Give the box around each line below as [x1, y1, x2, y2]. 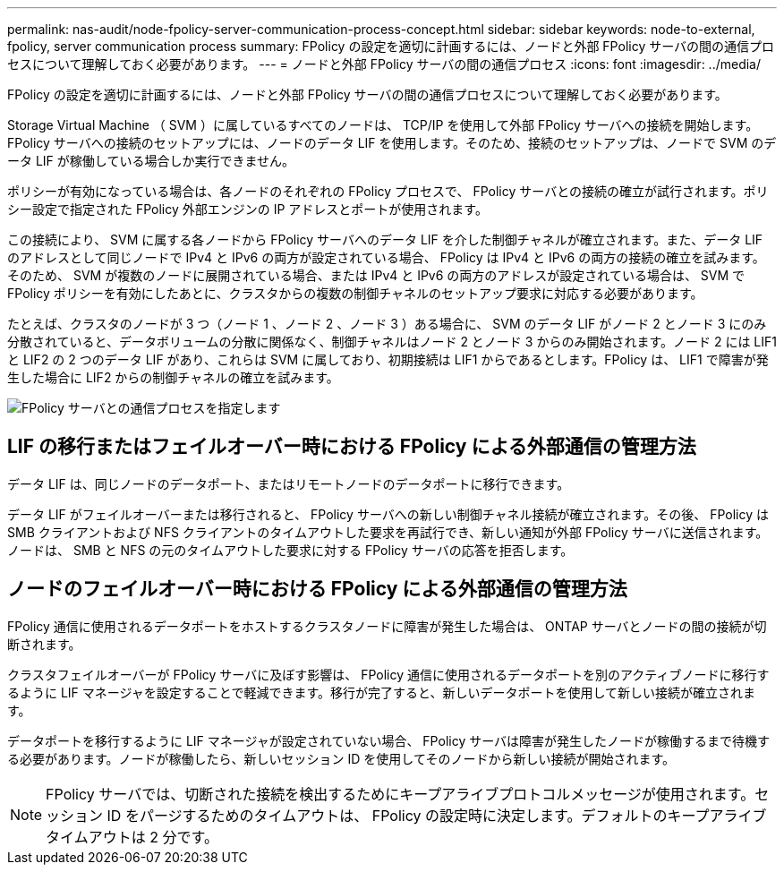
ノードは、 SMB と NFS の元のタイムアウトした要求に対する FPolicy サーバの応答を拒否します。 [7, 542, 574, 558]
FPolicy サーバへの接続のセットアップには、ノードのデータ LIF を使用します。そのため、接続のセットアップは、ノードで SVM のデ [7, 135, 777, 150]
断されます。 [7, 636, 81, 652]
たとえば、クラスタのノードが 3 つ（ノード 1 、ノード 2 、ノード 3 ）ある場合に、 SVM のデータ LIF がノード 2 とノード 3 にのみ [7, 316, 767, 331]
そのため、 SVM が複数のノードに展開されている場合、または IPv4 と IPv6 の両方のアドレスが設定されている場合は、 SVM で [7, 268, 746, 283]
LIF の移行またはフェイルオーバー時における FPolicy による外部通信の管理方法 [7, 435, 696, 458]
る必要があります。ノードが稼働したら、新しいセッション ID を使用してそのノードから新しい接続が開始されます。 [7, 750, 676, 766]
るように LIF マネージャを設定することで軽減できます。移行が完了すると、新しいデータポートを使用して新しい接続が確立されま [7, 684, 756, 700]
